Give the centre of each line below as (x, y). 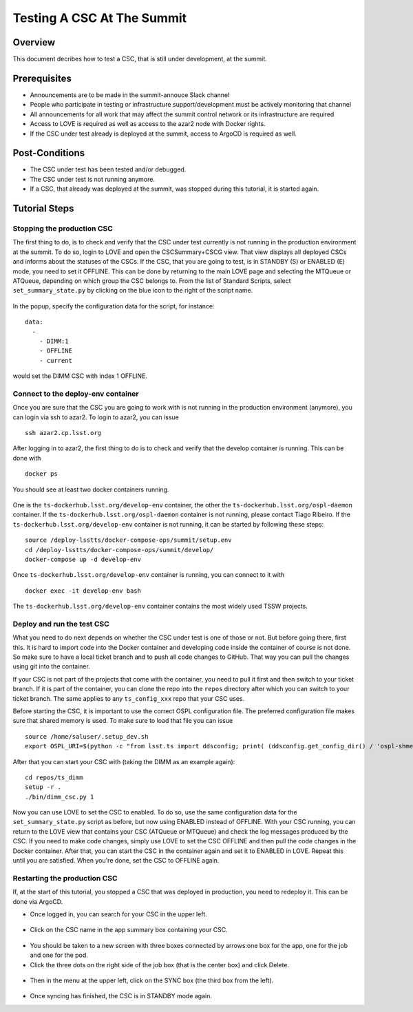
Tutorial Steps (43, 209)
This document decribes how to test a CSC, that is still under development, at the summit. (140, 59)
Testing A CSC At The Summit (100, 18)
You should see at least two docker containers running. (91, 489)
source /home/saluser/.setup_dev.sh (87, 736)
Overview (34, 42)
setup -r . (43, 787)
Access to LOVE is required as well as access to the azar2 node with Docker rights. (148, 124)
